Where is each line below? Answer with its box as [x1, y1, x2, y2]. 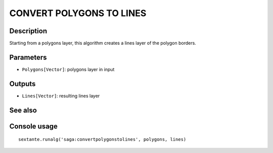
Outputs [9, 80, 36, 88]
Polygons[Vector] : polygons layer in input [22, 66, 115, 72]
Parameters [9, 53, 47, 61]
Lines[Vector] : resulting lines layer [22, 93, 100, 99]
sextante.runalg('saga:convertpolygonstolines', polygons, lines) [18, 136, 187, 142]
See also [9, 106, 37, 114]
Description [9, 27, 48, 35]
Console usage [9, 122, 58, 130]
